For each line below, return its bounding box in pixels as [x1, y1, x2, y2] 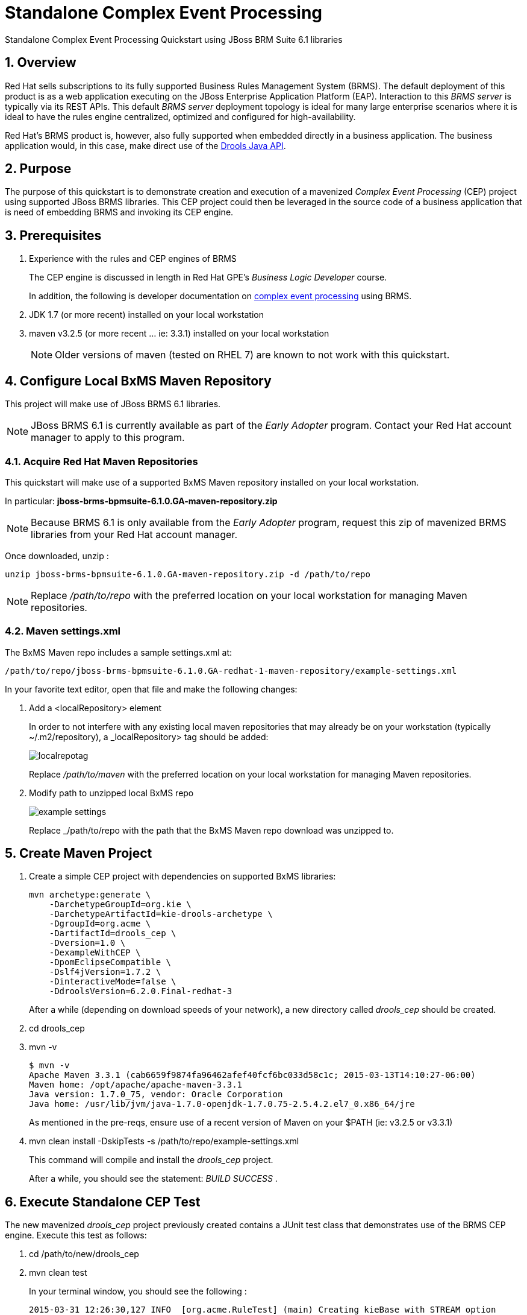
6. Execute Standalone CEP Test [5, 1194, 201, 1209]
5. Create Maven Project [5, 846, 152, 861]
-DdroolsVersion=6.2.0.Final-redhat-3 [49, 986, 232, 997]
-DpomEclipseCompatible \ [49, 957, 172, 968]
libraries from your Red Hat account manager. [31, 528, 238, 540]
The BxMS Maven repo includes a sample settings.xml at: [5, 647, 232, 657]
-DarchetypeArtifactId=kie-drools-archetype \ [49, 909, 273, 919]
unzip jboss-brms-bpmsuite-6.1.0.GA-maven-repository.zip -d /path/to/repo [5, 569, 370, 579]
